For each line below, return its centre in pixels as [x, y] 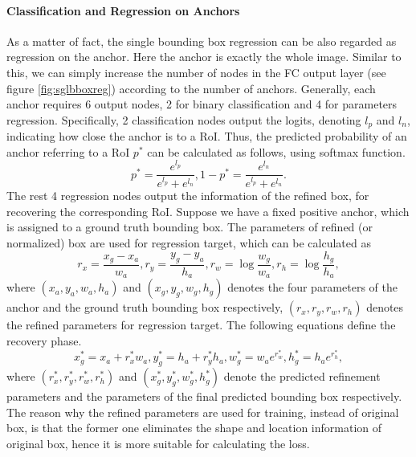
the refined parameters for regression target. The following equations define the [201, 325]
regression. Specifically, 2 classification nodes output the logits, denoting [184, 119]
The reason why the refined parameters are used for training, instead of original [203, 412]
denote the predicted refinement [302, 376]
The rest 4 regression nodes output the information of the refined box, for [188, 196]
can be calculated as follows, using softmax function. [276, 151]
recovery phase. [44, 341]
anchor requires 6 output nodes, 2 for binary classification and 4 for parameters [202, 104]
